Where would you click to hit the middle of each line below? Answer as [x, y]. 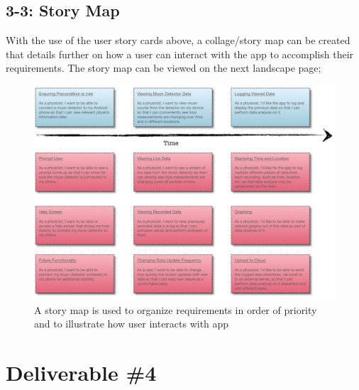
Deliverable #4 [81, 373]
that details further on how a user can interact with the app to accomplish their [180, 54]
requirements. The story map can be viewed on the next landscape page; [164, 68]
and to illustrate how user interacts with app [132, 324]
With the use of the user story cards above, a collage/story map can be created [178, 40]
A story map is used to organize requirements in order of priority [176, 309]
